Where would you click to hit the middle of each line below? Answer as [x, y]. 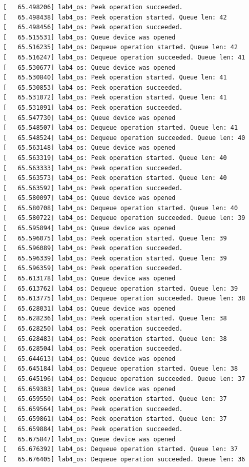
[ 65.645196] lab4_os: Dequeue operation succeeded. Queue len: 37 [124, 379]
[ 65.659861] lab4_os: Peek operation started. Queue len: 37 [115, 419]
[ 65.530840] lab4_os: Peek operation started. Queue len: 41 [115, 78]
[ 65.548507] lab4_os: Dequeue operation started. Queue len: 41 [121, 128]
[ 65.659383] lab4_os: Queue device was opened [89, 389]
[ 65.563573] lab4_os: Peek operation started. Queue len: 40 [115, 178]
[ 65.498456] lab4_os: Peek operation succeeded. [93, 27]
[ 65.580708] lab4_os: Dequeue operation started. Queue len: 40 [121, 208]
